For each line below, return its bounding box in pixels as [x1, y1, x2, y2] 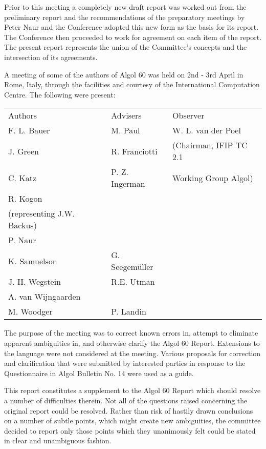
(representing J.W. [8, 207, 75, 220]
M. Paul [111, 124, 140, 136]
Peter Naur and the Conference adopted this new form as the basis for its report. [4, 22, 259, 32]
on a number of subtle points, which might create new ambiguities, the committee [4, 415, 261, 426]
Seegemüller [111, 261, 153, 273]
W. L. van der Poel [172, 124, 241, 136]
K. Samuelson [8, 255, 57, 267]
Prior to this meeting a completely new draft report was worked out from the [4, 2, 247, 12]
